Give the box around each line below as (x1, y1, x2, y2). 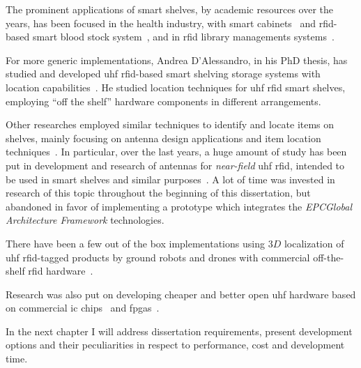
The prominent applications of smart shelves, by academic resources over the (6, 2, 333, 16)
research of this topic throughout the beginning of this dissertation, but (6, 185, 311, 200)
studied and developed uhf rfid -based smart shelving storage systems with (6, 66, 321, 81)
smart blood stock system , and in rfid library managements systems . (32, 29, 335, 44)
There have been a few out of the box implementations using (6, 236, 265, 250)
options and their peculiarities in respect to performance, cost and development (6, 337, 345, 352)
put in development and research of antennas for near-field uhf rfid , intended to (6, 158, 345, 172)
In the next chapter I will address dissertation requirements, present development (6, 323, 353, 338)
